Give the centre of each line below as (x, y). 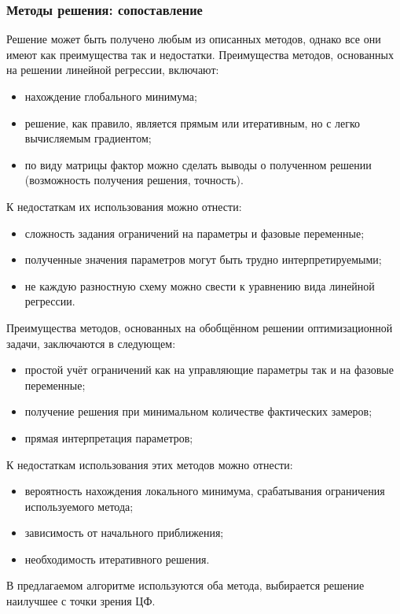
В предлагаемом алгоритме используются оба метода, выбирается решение (185, 585)
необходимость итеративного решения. (117, 559)
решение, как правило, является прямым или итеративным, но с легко (193, 122)
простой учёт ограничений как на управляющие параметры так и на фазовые (209, 370)
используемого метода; (79, 506)
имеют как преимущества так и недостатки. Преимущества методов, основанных (200, 54)
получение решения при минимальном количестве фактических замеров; (198, 411)
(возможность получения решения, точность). (134, 180)
